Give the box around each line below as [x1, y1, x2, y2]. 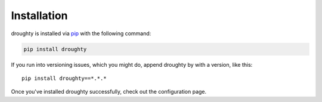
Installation [11, 9, 68, 22]
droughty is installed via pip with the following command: [11, 30, 151, 37]
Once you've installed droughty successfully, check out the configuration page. [11, 88, 207, 95]
